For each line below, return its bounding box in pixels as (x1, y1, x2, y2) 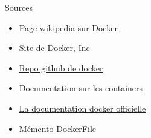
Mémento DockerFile (19, 122, 96, 134)
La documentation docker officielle (19, 101, 146, 114)
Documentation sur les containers (19, 82, 143, 94)
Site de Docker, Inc (19, 41, 90, 54)
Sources (5, 1, 33, 13)
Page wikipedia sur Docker (19, 21, 118, 34)
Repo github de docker (19, 61, 103, 74)
